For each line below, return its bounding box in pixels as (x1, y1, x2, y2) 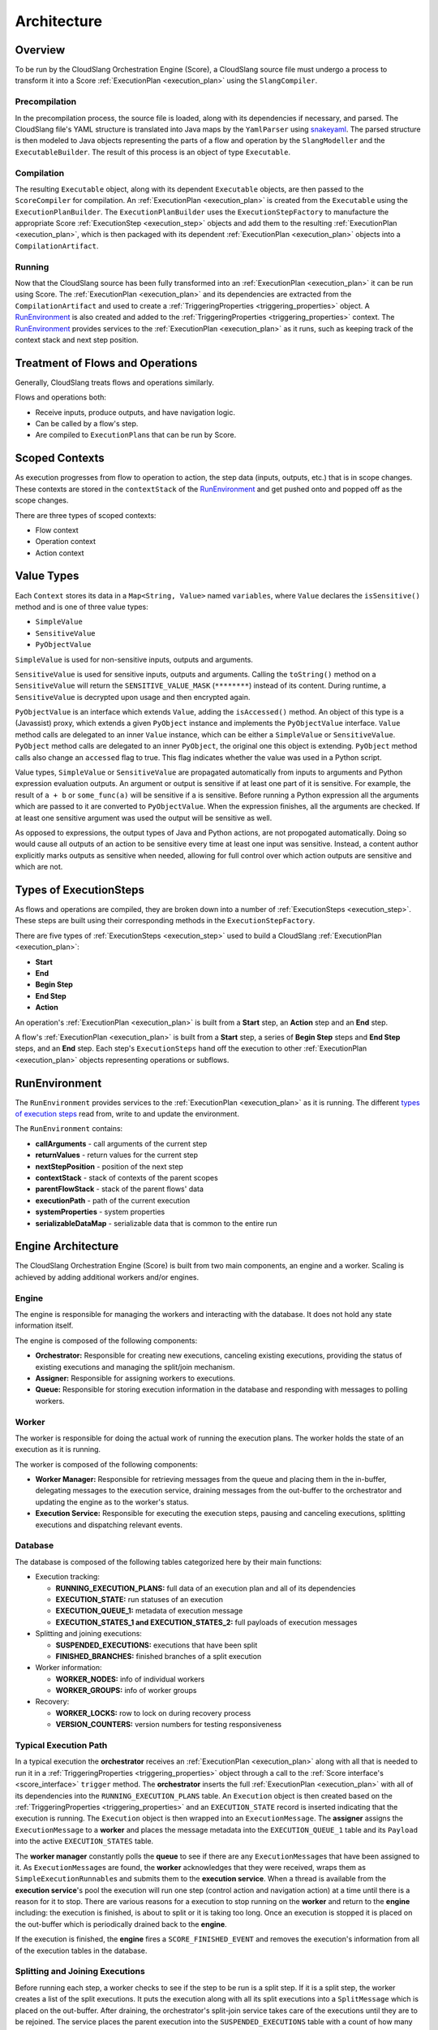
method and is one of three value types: (15, 602, 149, 611)
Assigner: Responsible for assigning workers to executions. (35, 1373, 235, 1383)
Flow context (35, 525, 79, 535)
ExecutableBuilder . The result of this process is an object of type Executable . (15, 147, 291, 157)
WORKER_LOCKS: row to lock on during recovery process (55, 1708, 251, 1717)
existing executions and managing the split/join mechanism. (35, 1362, 235, 1371)
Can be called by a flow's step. (35, 419, 139, 429)
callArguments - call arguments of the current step (35, 1138, 208, 1148)
